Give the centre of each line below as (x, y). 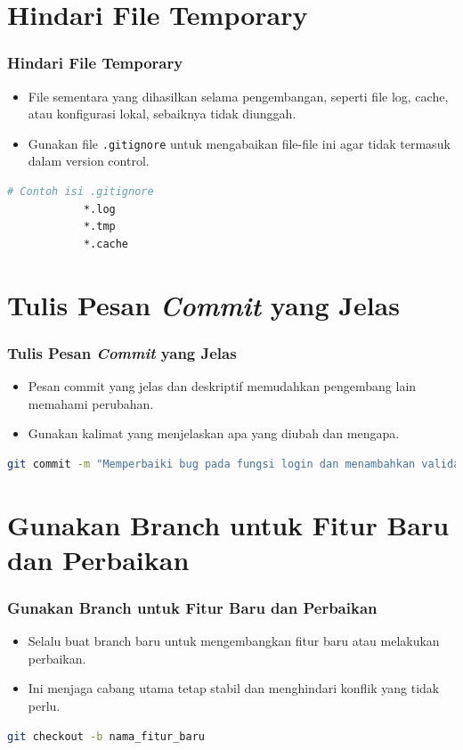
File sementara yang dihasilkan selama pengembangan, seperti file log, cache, (238, 96)
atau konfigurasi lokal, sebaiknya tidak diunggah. (162, 114)
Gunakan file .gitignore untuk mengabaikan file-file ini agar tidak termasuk (239, 143)
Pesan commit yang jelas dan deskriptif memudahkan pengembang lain (222, 386)
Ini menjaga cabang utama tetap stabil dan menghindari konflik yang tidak (234, 688)
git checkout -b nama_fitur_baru (106, 736)
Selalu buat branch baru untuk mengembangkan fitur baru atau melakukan (234, 641)
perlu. (44, 705)
